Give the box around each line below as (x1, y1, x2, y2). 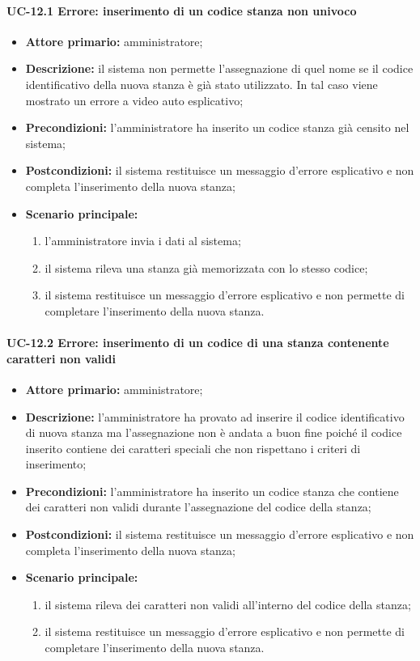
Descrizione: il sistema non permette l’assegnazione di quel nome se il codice (25, 60, 414, 77)
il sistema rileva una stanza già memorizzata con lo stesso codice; (45, 259, 368, 276)
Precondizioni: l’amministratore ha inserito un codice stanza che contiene (25, 482, 399, 499)
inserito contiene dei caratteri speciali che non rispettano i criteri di (25, 439, 361, 456)
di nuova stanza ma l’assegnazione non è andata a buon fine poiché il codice (25, 424, 402, 441)
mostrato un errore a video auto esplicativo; (25, 91, 244, 108)
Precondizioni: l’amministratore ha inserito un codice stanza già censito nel (25, 119, 409, 136)
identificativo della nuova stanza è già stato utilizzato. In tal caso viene (25, 75, 378, 92)
